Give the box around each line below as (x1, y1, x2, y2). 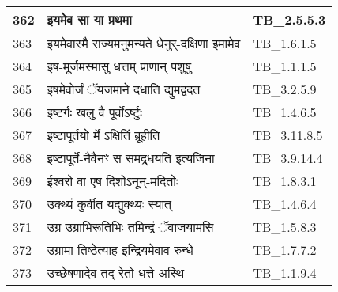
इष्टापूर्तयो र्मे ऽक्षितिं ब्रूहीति (47, 126, 160, 144)
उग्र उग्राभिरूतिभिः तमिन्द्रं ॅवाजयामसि (47, 218, 214, 236)
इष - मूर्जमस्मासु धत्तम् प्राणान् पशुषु (47, 57, 192, 75)
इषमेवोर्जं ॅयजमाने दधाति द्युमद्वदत (47, 80, 201, 98)
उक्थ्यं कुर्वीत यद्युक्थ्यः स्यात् (47, 195, 172, 213)
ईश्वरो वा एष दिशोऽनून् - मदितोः (47, 172, 178, 190)
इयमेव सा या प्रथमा (47, 10, 132, 28)
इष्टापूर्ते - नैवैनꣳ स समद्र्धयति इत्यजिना (47, 149, 215, 167)
